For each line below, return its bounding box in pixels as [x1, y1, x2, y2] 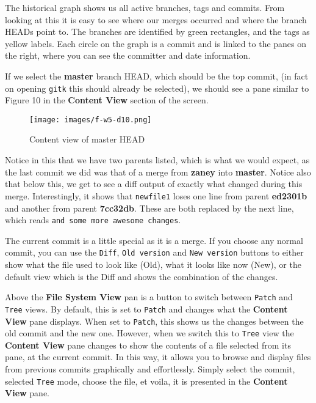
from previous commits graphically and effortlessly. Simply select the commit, [5, 363, 295, 375]
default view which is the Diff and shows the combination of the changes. [5, 270, 278, 283]
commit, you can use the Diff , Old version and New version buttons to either [5, 246, 304, 259]
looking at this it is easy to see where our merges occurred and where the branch [5, 13, 307, 26]
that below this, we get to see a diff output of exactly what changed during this [5, 177, 303, 190]
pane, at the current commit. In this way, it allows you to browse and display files [5, 350, 311, 363]
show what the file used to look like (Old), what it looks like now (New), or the [5, 258, 301, 270]
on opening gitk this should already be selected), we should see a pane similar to [5, 81, 309, 94]
